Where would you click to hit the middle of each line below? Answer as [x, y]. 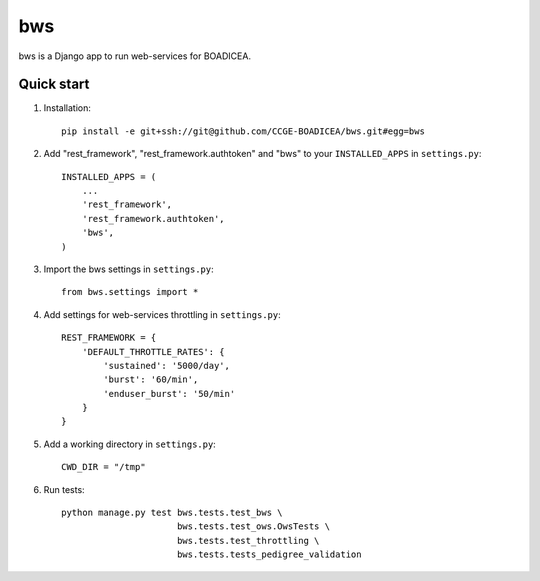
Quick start [54, 84]
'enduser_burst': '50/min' [169, 393]
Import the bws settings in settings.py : [128, 269]
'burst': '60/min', [151, 379]
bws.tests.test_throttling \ [248, 540]
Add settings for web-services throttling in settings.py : [162, 314]
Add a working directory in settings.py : [130, 444]
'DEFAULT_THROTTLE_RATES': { [153, 351]
